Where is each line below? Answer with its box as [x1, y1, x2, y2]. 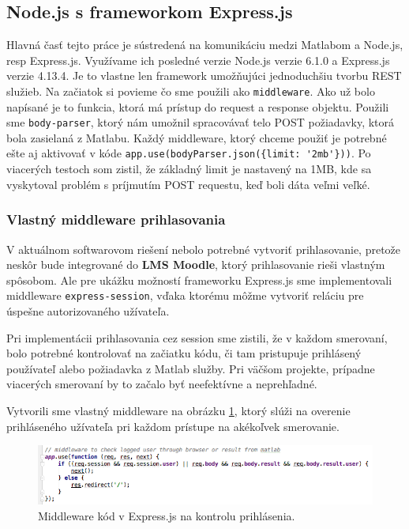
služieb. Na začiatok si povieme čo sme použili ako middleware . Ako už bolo [6, 82, 375, 99]
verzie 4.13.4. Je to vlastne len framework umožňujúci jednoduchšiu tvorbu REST [6, 67, 402, 84]
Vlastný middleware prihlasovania [6, 210, 226, 229]
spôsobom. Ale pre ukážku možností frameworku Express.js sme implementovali [6, 271, 392, 288]
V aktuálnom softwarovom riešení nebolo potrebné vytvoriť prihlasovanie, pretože [6, 240, 401, 257]
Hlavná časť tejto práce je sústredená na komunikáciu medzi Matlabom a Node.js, [6, 36, 403, 53]
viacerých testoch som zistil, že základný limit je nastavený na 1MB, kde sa [6, 161, 372, 177]
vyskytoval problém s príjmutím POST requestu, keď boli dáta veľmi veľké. [6, 176, 370, 192]
